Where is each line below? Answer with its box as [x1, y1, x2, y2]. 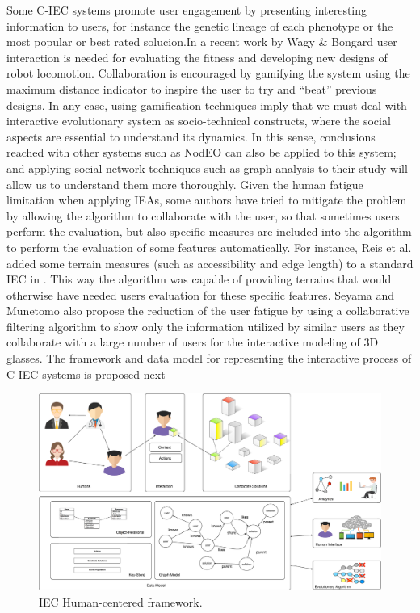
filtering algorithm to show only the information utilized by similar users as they [6, 317, 405, 334]
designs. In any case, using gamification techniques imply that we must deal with [6, 96, 407, 113]
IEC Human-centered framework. [39, 593, 203, 610]
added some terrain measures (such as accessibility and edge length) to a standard [6, 254, 414, 271]
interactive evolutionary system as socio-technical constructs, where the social [6, 112, 391, 129]
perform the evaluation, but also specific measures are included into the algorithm [6, 223, 412, 240]
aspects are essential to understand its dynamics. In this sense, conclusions [6, 128, 376, 145]
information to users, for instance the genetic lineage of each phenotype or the [6, 17, 393, 34]
